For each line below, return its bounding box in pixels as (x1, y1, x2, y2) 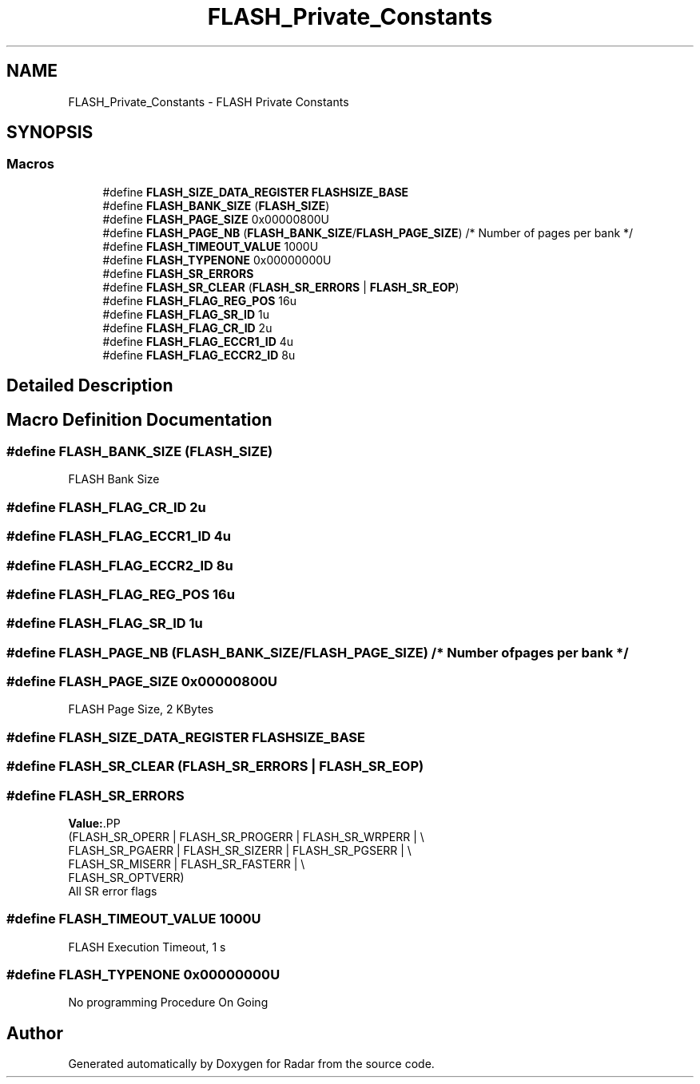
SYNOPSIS (6, 122, 93, 143)
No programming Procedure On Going (68, 995, 268, 1010)
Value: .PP (68, 816, 121, 830)
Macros (6, 156, 54, 173)
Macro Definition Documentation (6, 409, 272, 430)
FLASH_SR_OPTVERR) (68, 870, 185, 884)
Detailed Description (6, 375, 173, 396)
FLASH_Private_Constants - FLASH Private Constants (68, 94, 349, 109)
